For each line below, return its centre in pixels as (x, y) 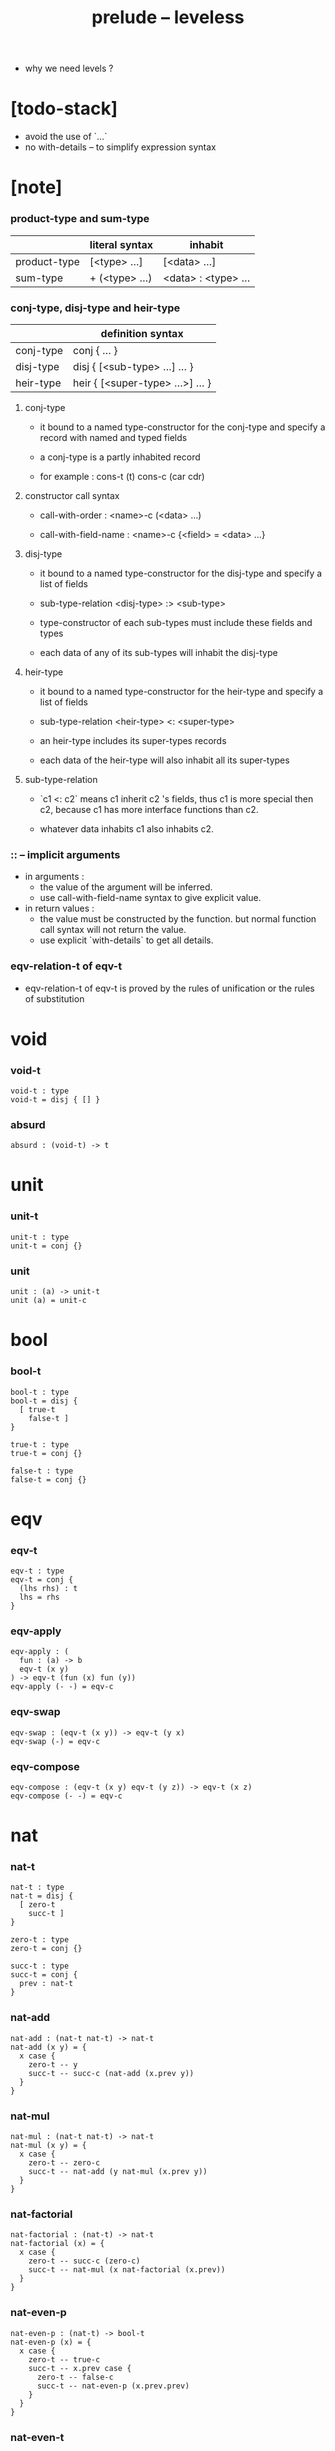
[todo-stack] (64, 108)
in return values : (59, 908)
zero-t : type (40, 1940)
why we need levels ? (69, 68)
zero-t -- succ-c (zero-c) (84, 2261)
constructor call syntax (72, 495)
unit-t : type (40, 1237)
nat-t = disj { (42, 1896)
